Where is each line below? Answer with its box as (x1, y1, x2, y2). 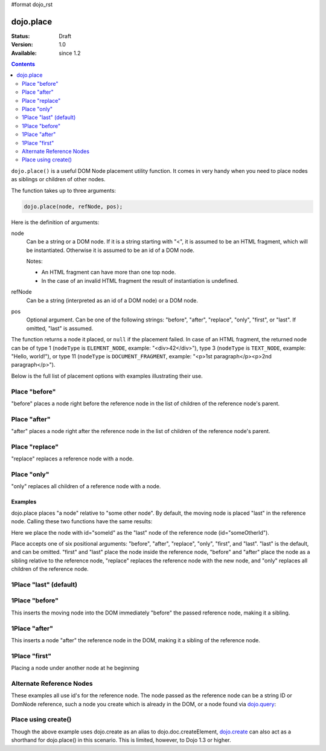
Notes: (26, 257, 43, 265)
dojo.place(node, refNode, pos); (24, 203, 123, 210)
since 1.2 (59, 49, 81, 57)
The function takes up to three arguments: (11, 187, 117, 194)
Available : (11, 49, 37, 57)
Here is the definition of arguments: (11, 218, 100, 226)
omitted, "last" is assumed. (26, 324, 94, 332)
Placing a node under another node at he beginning (11, 665, 139, 672)
